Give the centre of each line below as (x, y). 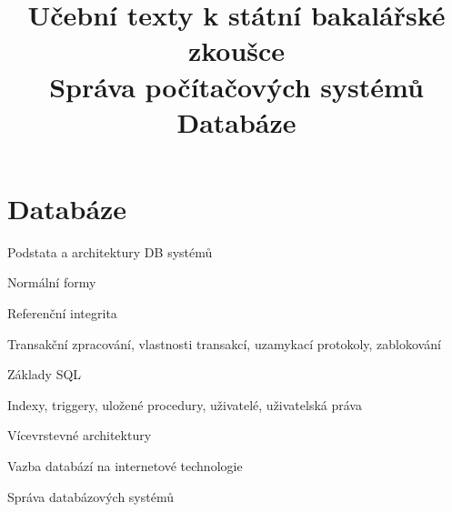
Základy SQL (45, 374)
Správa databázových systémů (90, 496)
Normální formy (52, 282)
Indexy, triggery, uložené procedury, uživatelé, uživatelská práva (185, 404)
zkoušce (236, 50)
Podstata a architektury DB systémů (110, 251)
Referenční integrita (62, 313)
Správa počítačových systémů (236, 86)
